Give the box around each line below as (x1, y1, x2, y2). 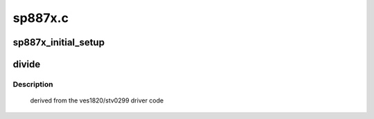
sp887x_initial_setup (12, 36, 105, 48)
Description (12, 79, 53, 89)
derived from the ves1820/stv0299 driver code (30, 96, 164, 105)
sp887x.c (12, 10, 69, 25)
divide (12, 58, 41, 70)
